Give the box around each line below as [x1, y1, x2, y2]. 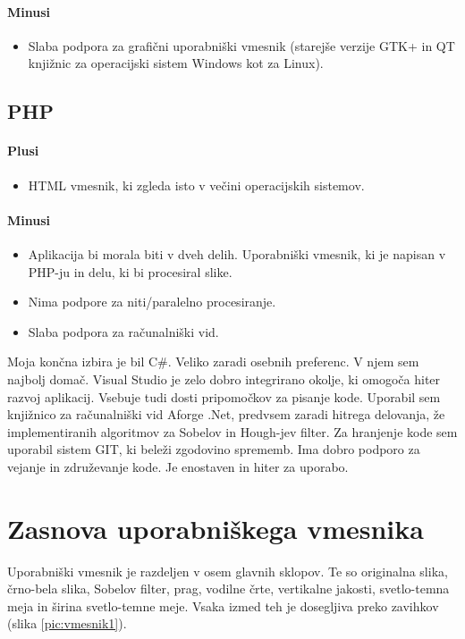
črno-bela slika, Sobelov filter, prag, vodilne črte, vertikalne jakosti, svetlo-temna [7, 579, 450, 598]
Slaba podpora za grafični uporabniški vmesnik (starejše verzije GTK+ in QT [28, 36, 455, 55]
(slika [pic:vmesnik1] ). [7, 614, 127, 633]
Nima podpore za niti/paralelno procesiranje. [28, 292, 276, 311]
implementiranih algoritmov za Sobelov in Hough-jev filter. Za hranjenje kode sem [7, 422, 458, 441]
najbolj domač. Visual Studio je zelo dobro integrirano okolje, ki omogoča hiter [7, 369, 441, 388]
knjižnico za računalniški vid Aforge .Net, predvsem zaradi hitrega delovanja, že [7, 405, 445, 424]
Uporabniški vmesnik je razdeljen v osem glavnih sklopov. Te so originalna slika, [7, 561, 448, 580]
